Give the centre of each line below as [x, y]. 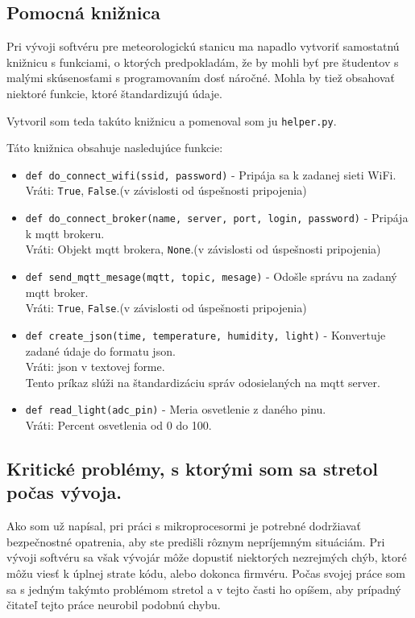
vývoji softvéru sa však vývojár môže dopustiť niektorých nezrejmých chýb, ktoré [207, 557]
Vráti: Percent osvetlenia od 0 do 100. [118, 425]
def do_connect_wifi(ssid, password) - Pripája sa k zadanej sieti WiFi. [211, 174]
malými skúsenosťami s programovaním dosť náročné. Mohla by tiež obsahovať [201, 78]
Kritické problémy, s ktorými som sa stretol [192, 469]
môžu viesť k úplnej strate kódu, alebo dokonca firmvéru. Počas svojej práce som [206, 573]
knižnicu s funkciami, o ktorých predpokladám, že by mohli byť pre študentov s [203, 62]
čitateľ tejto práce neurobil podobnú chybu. [114, 605]
